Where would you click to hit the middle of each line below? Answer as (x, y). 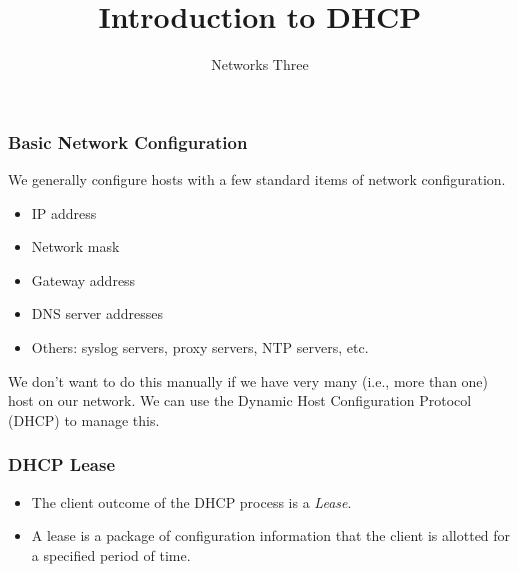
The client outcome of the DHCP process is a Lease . (191, 501)
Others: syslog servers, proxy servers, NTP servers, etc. (200, 346)
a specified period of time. (111, 554)
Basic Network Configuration (128, 141)
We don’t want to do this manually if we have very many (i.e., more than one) (248, 380)
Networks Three (260, 64)
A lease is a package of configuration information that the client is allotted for (271, 535)
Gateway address (83, 279)
